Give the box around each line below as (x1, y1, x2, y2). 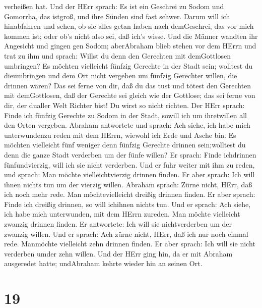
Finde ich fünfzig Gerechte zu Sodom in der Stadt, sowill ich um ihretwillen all (4, 110, 247, 120)
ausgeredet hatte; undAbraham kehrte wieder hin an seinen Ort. (4, 258, 203, 269)
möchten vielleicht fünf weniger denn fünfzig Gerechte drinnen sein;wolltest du (4, 139, 246, 150)
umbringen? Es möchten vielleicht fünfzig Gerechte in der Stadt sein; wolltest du (4, 60, 253, 71)
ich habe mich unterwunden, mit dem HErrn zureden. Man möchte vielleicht (4, 209, 240, 219)
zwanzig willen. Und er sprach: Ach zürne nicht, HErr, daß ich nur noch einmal (4, 228, 248, 239)
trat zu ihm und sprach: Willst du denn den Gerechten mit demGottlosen (4, 50, 231, 61)
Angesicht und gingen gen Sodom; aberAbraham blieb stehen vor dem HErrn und (4, 40, 256, 51)
